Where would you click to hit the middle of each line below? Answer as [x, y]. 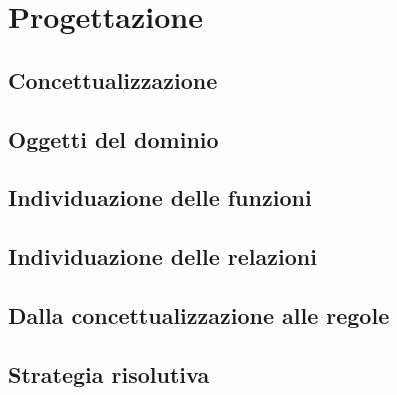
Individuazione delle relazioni [162, 256]
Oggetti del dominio [113, 138]
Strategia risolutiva [109, 373]
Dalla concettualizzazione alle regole [199, 314]
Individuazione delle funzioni [160, 197]
